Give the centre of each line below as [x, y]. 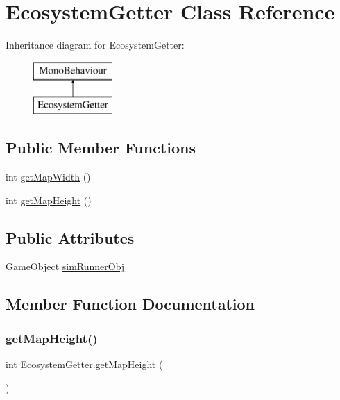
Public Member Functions [101, 148]
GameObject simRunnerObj [65, 266]
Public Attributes [70, 237]
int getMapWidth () [48, 177]
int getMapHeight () [49, 200]
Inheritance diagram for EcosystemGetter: [95, 45]
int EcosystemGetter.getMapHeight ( [84, 364]
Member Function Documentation [130, 304]
